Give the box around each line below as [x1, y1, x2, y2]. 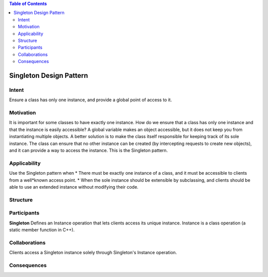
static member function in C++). [9, 227, 75, 233]
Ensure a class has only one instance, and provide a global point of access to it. [9, 97, 172, 103]
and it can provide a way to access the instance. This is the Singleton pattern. [9, 147, 168, 153]
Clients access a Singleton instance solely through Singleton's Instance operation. [9, 250, 177, 256]
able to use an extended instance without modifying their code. [9, 184, 138, 190]
